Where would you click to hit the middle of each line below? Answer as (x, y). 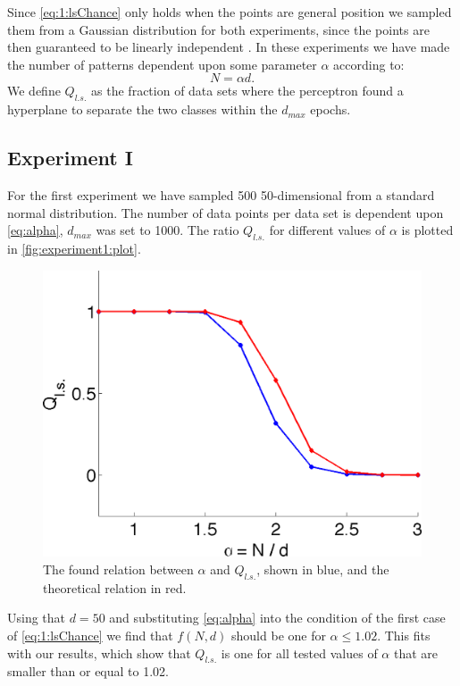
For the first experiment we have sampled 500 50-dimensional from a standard (221, 194)
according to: (369, 64)
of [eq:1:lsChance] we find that (90, 636)
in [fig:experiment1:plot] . (74, 248)
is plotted (427, 230)
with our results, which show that (99, 653)
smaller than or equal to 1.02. (88, 671)
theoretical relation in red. (115, 587)
